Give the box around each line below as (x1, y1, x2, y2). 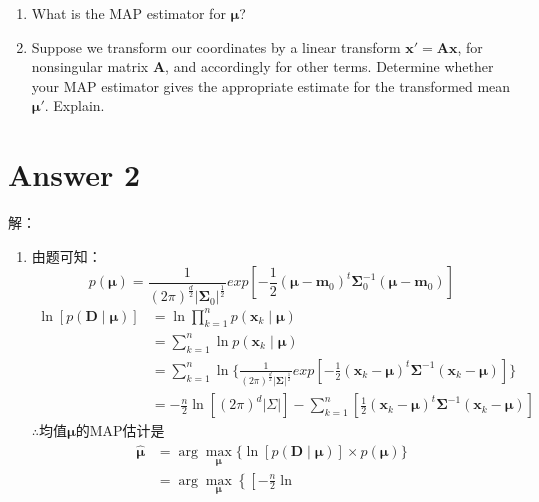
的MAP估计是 (75, 420, 165, 441)
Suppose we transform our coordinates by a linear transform (31, 36, 401, 57)
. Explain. (44, 95, 105, 116)
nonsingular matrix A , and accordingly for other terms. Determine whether (31, 56, 494, 77)
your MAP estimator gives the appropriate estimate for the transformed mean (31, 75, 511, 96)
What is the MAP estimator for (31, 3, 226, 23)
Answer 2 (8, 154, 141, 195)
